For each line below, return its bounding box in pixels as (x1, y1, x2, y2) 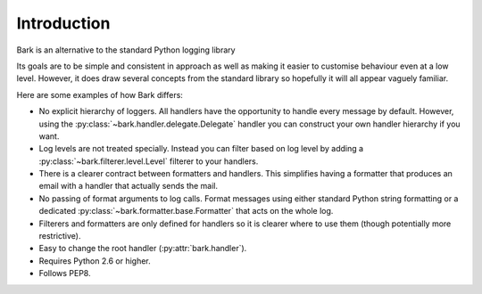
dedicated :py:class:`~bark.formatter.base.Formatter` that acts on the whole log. (38, 206, 334, 216)
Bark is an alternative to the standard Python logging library (16, 45, 236, 55)
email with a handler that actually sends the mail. (38, 181, 219, 192)
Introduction (16, 13, 111, 33)
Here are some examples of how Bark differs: (16, 89, 183, 100)
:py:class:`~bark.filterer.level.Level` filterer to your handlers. (38, 156, 259, 167)
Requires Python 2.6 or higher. (38, 255, 151, 266)
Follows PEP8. (38, 268, 91, 279)
